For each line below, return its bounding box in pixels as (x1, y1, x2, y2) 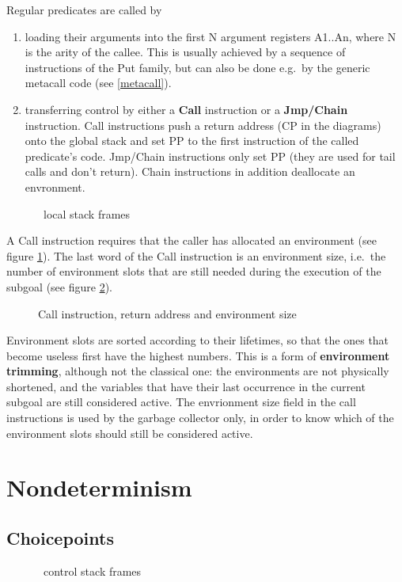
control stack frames (43, 562, 142, 579)
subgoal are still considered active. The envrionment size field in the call (6, 394, 356, 410)
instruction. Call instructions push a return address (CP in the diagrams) (25, 116, 381, 133)
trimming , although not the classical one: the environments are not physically (6, 363, 389, 379)
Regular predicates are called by (6, 2, 162, 17)
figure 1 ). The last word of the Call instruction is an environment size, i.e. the (6, 247, 386, 264)
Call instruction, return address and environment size (38, 305, 297, 321)
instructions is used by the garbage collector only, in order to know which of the (6, 409, 394, 426)
